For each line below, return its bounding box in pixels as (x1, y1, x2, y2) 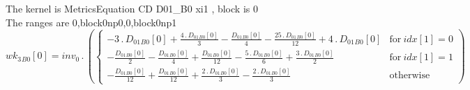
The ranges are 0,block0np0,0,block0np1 (6, 15, 177, 29)
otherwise (389, 71, 430, 81)
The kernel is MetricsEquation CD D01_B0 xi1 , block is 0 (6, 1, 258, 15)
